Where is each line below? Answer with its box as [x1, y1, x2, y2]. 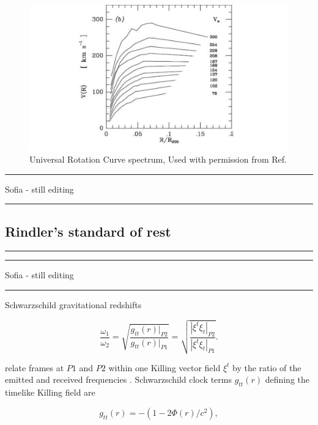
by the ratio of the [232, 361, 301, 374]
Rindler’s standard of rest [5, 221, 171, 240]
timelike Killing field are [5, 386, 95, 399]
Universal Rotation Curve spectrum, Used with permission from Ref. [29, 153, 287, 166]
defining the [265, 373, 309, 386]
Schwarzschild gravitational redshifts [5, 298, 142, 311]
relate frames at [5, 361, 64, 374]
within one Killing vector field [108, 361, 221, 374]
